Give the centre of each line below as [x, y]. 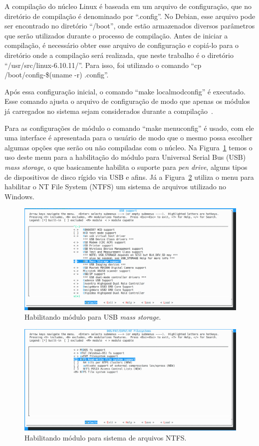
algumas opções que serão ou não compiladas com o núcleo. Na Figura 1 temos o [129, 147]
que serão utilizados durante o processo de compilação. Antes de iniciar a [116, 35]
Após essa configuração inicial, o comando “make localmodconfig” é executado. [125, 91]
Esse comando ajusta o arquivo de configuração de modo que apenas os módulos [127, 101]
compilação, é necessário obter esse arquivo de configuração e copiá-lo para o [122, 45]
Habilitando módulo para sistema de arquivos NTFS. [106, 437]
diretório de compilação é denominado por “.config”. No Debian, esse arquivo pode [130, 16]
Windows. [19, 196]
